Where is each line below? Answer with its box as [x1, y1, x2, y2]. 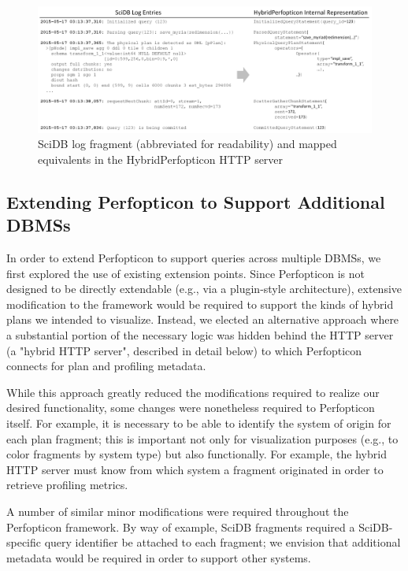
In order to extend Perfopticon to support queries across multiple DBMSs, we [6, 250, 381, 266]
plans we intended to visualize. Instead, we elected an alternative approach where [6, 311, 399, 328]
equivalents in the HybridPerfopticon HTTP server [38, 150, 284, 167]
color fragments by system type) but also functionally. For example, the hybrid [6, 446, 387, 462]
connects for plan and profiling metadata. [6, 358, 206, 374]
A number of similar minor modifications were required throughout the [6, 502, 349, 519]
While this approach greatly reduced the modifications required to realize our [6, 384, 380, 400]
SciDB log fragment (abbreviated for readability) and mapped [38, 135, 337, 152]
